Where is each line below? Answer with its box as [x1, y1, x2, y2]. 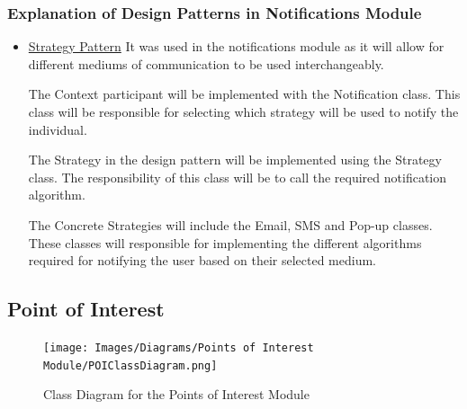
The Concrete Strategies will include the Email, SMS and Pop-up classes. [28, 215, 433, 234]
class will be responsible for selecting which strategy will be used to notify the [28, 102, 459, 120]
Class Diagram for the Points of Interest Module [43, 385, 310, 404]
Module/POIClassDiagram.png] [43, 359, 218, 372]
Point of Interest [7, 295, 165, 323]
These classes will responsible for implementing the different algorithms [28, 233, 422, 252]
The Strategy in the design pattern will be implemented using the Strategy [28, 150, 442, 169]
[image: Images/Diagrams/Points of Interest [43, 341, 314, 354]
